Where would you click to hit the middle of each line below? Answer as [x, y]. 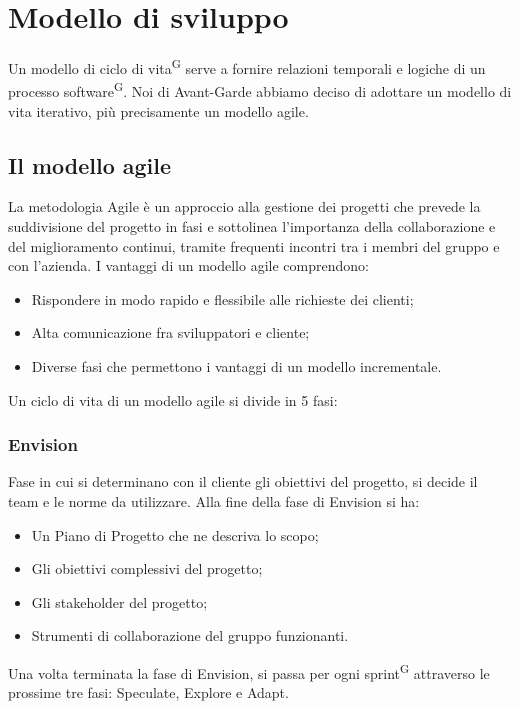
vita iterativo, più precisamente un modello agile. [158, 110]
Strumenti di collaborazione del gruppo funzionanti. [190, 635]
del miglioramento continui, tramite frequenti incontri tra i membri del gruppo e [254, 245]
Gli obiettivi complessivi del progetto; [147, 568]
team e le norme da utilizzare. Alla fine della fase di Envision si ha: [214, 500]
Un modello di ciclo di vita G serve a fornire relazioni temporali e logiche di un [247, 66]
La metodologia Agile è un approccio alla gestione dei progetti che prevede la [244, 206]
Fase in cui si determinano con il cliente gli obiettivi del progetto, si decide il [243, 481]
